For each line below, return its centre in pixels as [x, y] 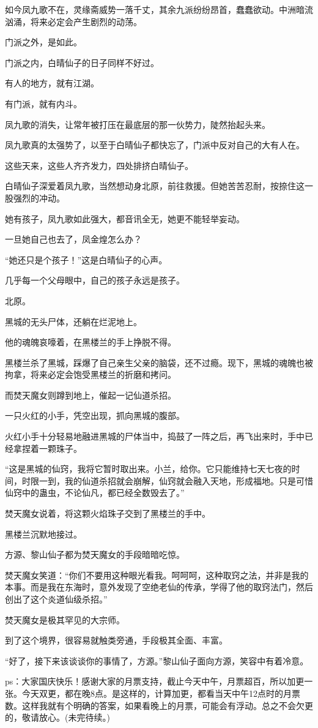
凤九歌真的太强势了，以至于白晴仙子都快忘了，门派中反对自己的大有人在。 [155, 145]
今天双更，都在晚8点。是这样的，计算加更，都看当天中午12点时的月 [157, 693]
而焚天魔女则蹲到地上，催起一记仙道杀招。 [91, 395]
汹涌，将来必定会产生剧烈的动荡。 [73, 21]
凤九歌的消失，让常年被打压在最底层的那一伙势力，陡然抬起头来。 [138, 124]
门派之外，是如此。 [43, 42]
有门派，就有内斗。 [43, 103]
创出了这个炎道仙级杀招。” [56, 599]
